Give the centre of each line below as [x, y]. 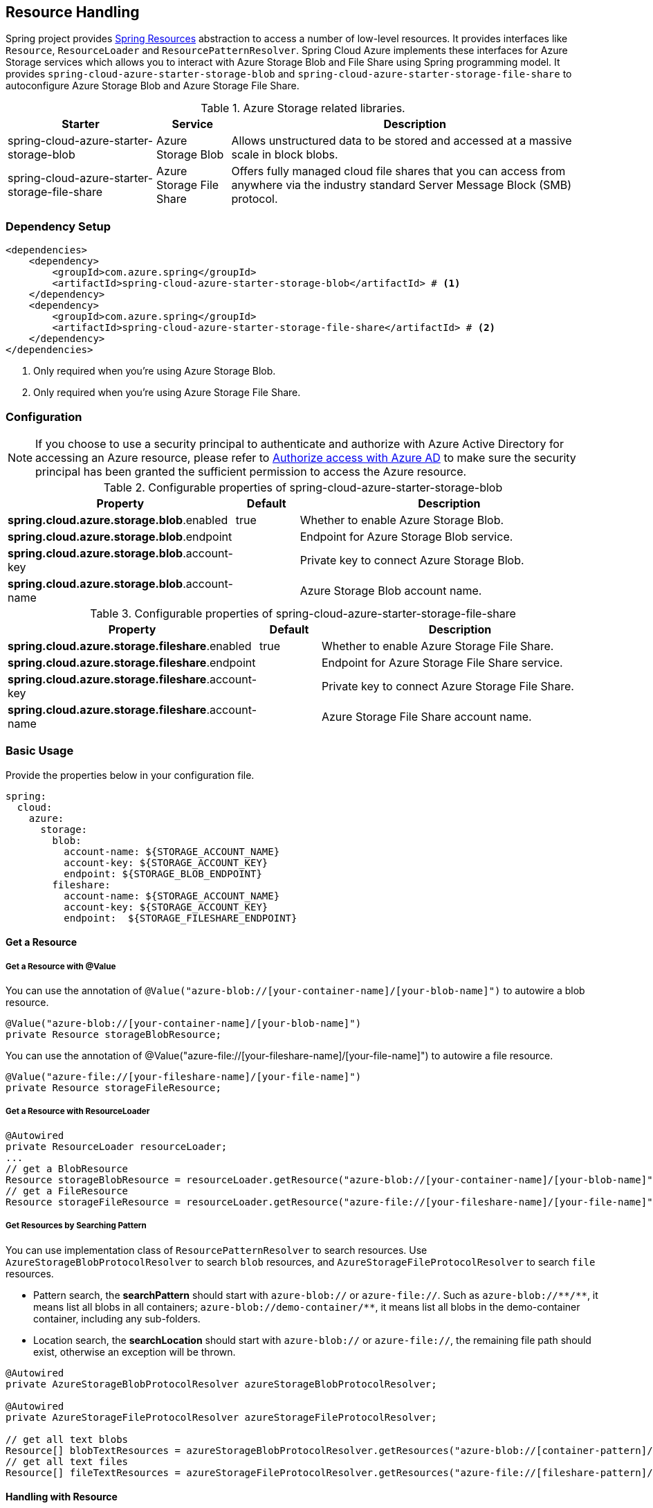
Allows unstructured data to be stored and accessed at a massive [402, 141]
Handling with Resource [62, 1497]
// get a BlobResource [67, 1168]
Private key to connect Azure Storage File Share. [448, 686]
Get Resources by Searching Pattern [76, 1226]
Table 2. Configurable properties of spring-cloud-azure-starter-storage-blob [303, 487]
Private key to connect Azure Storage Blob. [412, 560]
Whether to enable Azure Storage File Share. [438, 646]
